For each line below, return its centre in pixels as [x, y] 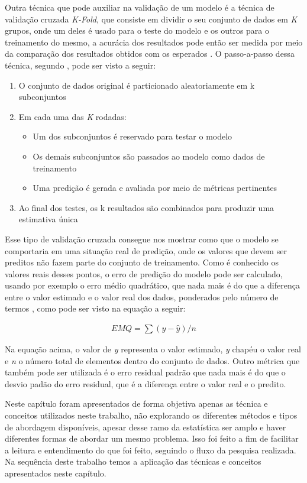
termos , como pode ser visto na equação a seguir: [95, 308]
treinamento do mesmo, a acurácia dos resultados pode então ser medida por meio [154, 42]
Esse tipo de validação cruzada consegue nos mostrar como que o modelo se [142, 239]
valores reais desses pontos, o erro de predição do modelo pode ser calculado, [144, 273]
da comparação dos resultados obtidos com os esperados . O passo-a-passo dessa [150, 54]
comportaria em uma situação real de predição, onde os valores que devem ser [146, 250]
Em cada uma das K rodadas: [72, 116]
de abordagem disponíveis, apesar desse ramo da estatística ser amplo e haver [146, 427]
